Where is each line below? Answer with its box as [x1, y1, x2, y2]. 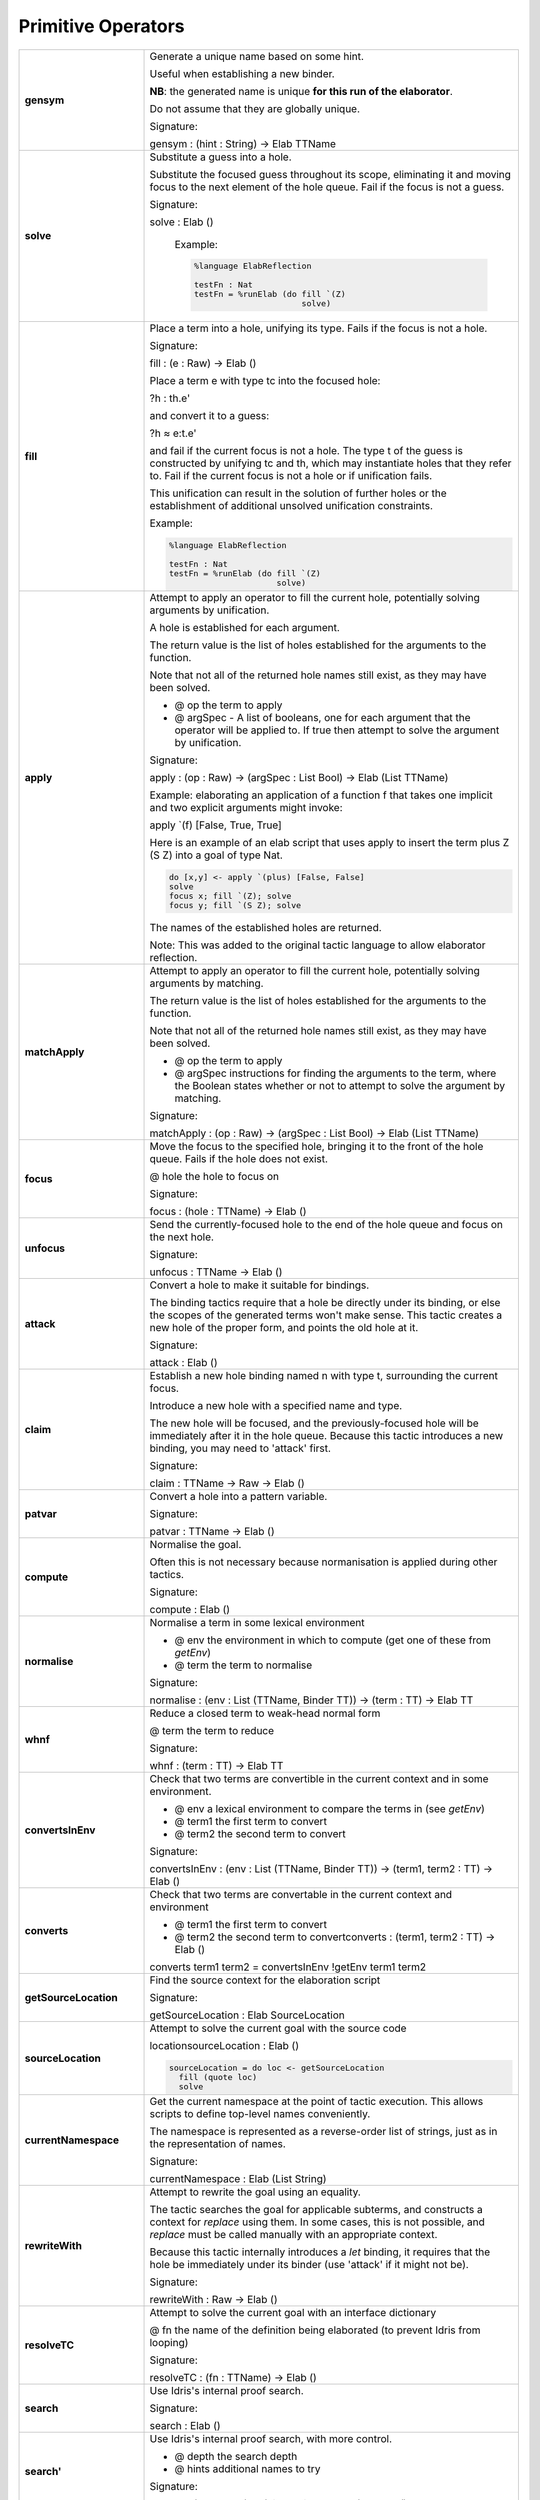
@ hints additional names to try [174, 2461, 321, 2475]
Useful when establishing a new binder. [149, 66, 335, 80]
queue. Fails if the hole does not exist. [149, 1151, 329, 1165]
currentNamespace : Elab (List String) [149, 2171, 327, 2185]
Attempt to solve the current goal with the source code [149, 2021, 407, 2035]
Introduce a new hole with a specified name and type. [149, 1398, 403, 1412]
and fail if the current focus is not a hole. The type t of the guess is [149, 444, 464, 458]
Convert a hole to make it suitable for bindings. [149, 1278, 370, 1292]
